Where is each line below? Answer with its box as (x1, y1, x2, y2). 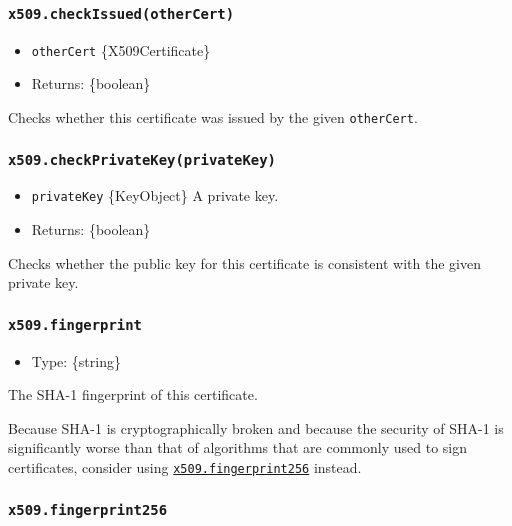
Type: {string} (31, 350, 121, 371)
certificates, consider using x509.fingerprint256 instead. (8, 457, 362, 478)
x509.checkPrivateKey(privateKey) (8, 151, 276, 168)
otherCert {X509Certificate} (31, 39, 211, 60)
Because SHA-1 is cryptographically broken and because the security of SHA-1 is (8, 417, 504, 438)
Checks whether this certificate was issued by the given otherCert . (8, 107, 418, 128)
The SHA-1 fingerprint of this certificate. (8, 384, 258, 405)
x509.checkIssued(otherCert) (8, 5, 235, 22)
